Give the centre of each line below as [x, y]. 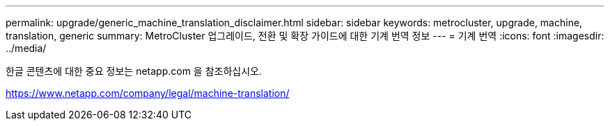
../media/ [26, 48]
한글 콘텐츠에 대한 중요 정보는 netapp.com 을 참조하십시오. [134, 71]
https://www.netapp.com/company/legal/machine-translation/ [148, 93]
